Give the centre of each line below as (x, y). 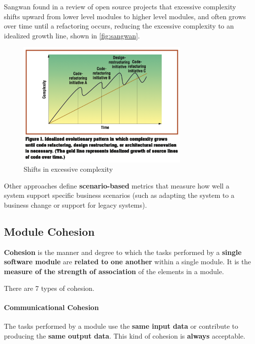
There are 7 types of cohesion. (49, 288)
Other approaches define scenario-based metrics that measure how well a (117, 185)
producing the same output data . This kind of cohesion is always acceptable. (125, 335)
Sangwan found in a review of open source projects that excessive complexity (120, 6)
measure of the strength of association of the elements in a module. (114, 271)
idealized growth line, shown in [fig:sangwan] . (72, 35)
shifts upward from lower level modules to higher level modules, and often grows (125, 16)
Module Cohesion (49, 231)
